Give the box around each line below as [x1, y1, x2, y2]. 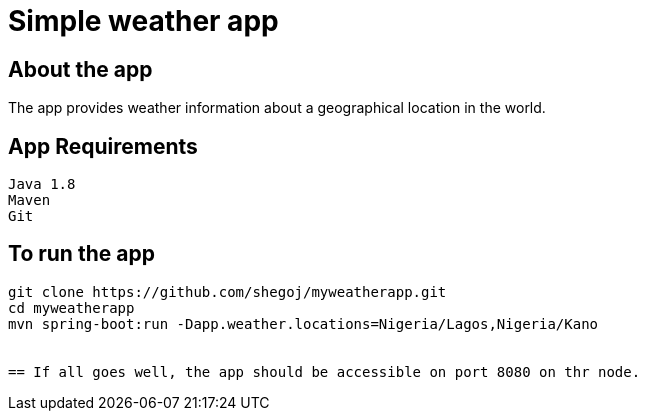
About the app [8, 56, 153, 82]
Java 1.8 [8, 176, 76, 193]
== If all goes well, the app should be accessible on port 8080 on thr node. [8, 363, 641, 380]
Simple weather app [8, 4, 279, 38]
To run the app [8, 241, 155, 267]
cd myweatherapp [8, 299, 135, 316]
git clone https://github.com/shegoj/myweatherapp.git [8, 283, 447, 300]
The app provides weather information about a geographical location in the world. [8, 99, 546, 117]
